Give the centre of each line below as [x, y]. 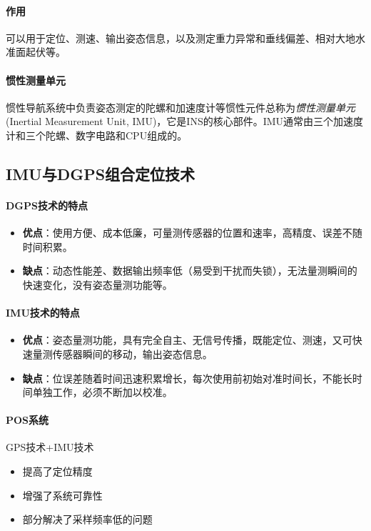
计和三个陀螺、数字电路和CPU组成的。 [97, 135]
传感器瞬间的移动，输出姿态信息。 [132, 353]
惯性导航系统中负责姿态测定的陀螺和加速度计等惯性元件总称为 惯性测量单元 [181, 107]
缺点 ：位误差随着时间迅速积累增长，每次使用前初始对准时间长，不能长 [187, 378]
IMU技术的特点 [43, 313]
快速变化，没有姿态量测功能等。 [97, 284]
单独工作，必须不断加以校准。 [102, 392]
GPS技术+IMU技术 [50, 447]
